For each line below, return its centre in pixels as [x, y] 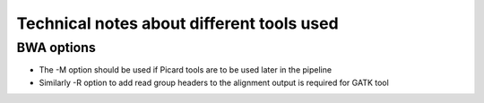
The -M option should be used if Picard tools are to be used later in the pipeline [185, 70]
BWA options [56, 47]
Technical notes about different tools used [178, 23]
